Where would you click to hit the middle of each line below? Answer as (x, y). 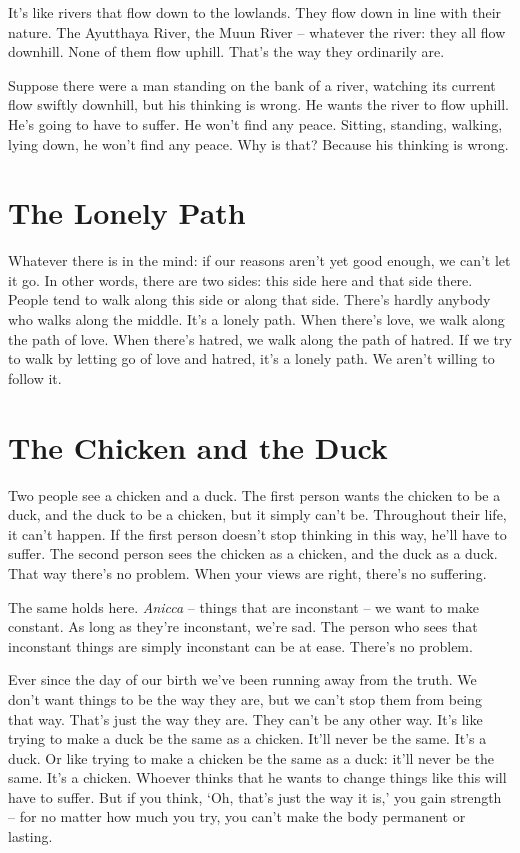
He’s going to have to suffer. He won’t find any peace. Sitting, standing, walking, (255, 123)
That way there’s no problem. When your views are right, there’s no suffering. (247, 572)
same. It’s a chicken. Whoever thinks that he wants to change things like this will (257, 777)
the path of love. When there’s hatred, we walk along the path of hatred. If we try (260, 338)
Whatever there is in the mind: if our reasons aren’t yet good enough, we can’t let (259, 260)
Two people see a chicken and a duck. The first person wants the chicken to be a (254, 494)
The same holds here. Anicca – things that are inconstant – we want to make (243, 606)
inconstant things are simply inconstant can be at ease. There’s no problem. (240, 645)
